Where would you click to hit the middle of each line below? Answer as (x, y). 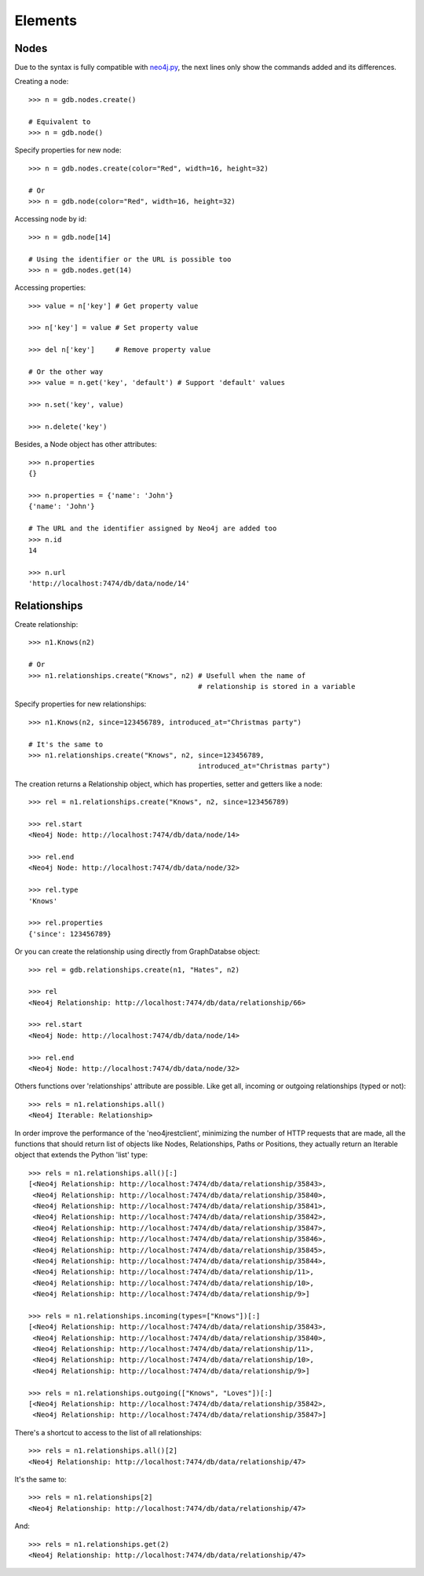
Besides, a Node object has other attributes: (86, 445)
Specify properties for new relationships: (80, 704)
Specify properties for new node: (68, 150)
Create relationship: (46, 624)
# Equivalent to (60, 121)
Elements (46, 20)
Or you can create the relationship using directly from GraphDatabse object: (137, 951)
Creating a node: (42, 82)
